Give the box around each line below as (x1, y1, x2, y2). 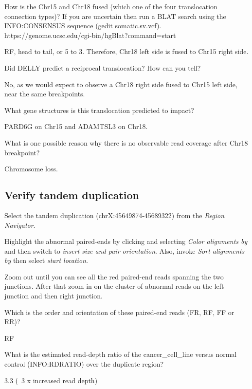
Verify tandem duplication (4, 187, 140, 203)
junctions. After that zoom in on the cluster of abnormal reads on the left (4, 281, 224, 291)
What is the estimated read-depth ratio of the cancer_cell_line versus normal (4, 349, 237, 359)
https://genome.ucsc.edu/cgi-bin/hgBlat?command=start (4, 30, 176, 40)
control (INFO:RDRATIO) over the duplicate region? (4, 359, 164, 369)
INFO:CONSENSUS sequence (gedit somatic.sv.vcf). (4, 20, 162, 31)
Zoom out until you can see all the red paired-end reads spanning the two (4, 271, 224, 281)
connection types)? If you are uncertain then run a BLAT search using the (4, 11, 226, 21)
